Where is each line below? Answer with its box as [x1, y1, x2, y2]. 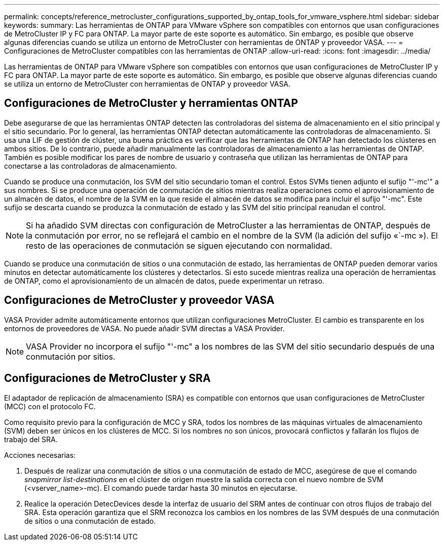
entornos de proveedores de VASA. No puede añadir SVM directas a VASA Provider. [4, 324, 285, 333]
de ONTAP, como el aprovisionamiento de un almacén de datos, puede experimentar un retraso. [4, 276, 324, 285]
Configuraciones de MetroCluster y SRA [4, 372, 211, 385]
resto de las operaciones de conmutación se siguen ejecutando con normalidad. [26, 240, 332, 251]
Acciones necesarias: [4, 450, 76, 459]
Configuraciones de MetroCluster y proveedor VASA [4, 294, 275, 307]
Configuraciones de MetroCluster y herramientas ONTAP [4, 97, 298, 110]
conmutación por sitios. [26, 351, 116, 362]
